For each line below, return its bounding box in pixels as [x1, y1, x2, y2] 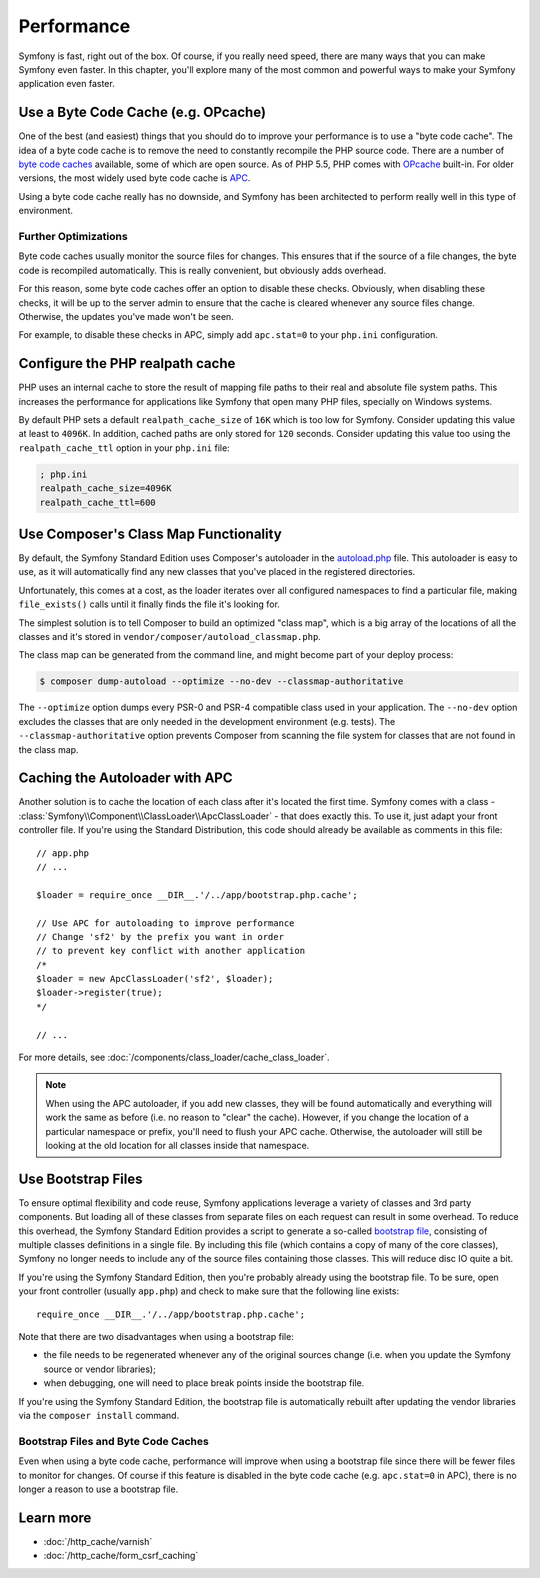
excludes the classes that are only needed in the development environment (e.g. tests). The [18, 715, 396, 727]
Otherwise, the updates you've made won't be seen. [18, 310, 234, 322]
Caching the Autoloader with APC [18, 770, 233, 787]
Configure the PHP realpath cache [18, 355, 236, 372]
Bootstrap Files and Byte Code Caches [18, 1434, 209, 1448]
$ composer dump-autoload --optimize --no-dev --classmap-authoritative [39, 676, 404, 687]
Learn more [18, 1509, 92, 1526]
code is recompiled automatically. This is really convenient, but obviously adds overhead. [18, 264, 387, 276]
